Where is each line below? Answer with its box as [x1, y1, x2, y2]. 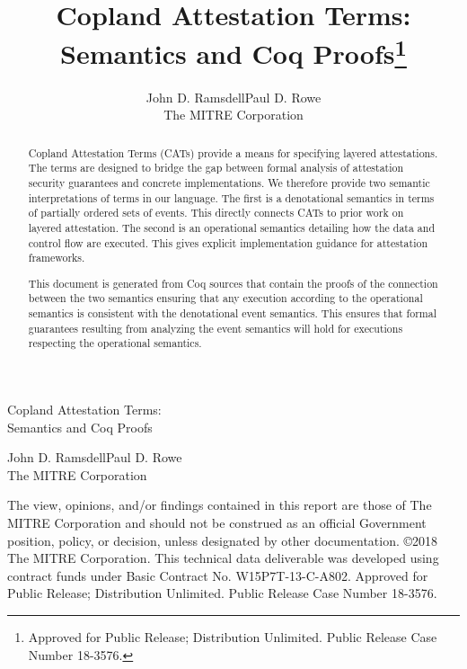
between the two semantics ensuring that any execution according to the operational [28, 290, 423, 306]
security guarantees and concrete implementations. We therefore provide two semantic [28, 174, 430, 190]
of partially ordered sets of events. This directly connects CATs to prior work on [28, 205, 404, 220]
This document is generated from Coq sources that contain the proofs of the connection [28, 275, 438, 290]
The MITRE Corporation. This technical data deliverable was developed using [7, 549, 439, 567]
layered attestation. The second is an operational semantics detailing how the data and [28, 219, 436, 235]
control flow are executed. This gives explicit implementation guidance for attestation [28, 235, 427, 250]
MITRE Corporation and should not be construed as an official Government [7, 513, 427, 532]
